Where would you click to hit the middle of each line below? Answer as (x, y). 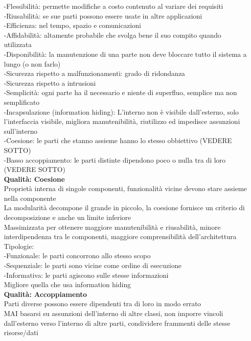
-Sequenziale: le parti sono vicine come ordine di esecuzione (93, 265)
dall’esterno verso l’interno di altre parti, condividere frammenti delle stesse (117, 323)
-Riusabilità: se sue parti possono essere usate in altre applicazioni (103, 15)
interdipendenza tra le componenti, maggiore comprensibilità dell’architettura (120, 236)
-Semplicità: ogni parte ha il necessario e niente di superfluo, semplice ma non (121, 92)
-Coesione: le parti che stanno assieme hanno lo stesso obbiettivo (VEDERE (118, 140)
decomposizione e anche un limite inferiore (68, 217)
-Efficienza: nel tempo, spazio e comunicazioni (73, 25)
